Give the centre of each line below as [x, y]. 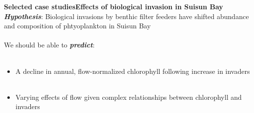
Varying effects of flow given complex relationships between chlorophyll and [128, 97]
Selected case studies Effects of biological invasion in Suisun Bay [114, 6]
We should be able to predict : [49, 45]
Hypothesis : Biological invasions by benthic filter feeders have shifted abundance [127, 16]
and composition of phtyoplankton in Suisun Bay [77, 26]
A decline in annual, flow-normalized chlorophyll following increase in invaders [133, 71]
